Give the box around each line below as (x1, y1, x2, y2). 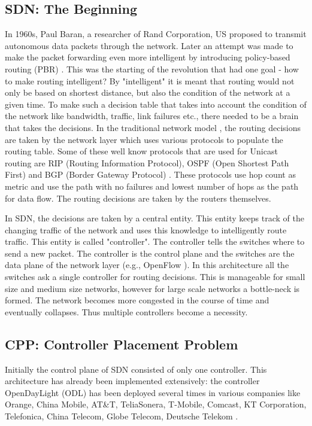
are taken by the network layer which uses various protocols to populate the (5, 133, 283, 145)
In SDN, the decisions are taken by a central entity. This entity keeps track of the (5, 212, 304, 224)
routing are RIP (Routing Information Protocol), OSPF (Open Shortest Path (5, 156, 289, 169)
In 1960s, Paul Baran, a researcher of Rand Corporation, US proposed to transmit (5, 28, 307, 40)
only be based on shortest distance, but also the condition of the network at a (5, 86, 290, 99)
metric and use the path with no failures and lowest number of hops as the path (5, 179, 299, 192)
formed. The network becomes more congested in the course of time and (5, 294, 269, 306)
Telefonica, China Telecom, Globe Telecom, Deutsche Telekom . (5, 410, 238, 422)
